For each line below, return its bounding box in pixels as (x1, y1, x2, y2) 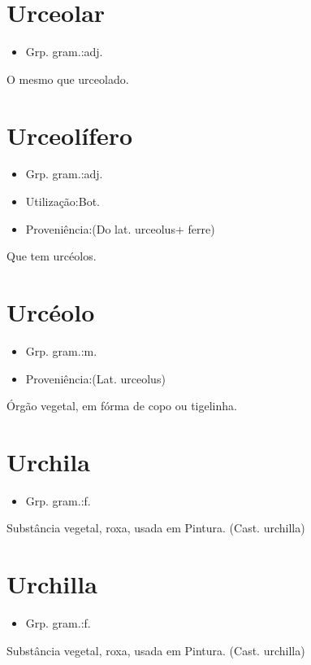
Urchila (6, 444, 90, 478)
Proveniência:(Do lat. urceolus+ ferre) (25, 220, 215, 237)
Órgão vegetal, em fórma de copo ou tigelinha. (6, 397, 237, 414)
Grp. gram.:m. (25, 342, 97, 359)
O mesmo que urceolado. (6, 70, 129, 87)
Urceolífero (6, 118, 133, 151)
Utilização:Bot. (25, 193, 100, 210)
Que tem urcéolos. (6, 247, 97, 265)
